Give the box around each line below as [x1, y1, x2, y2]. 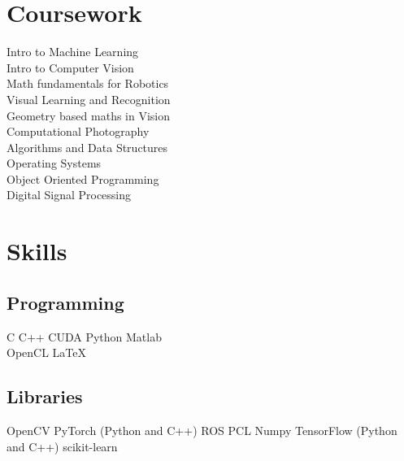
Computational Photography [7, 123, 150, 140]
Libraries [7, 384, 83, 409]
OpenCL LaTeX [7, 344, 86, 361]
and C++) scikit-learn [7, 437, 118, 454]
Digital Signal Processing [7, 186, 132, 203]
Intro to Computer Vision [7, 59, 134, 76]
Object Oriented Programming [7, 170, 159, 187]
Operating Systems [7, 154, 102, 172]
